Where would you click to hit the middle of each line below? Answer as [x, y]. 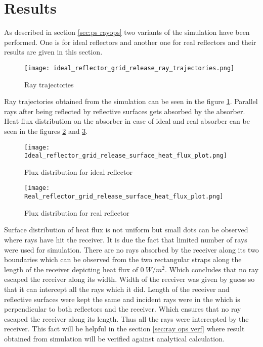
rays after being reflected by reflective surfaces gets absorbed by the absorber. [125, 111]
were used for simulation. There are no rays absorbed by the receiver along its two [131, 249]
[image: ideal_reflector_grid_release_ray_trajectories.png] [129, 68]
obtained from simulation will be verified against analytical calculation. [114, 338]
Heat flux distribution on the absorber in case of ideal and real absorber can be [127, 121]
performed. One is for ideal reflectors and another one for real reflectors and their [130, 42]
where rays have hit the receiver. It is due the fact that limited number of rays [126, 239]
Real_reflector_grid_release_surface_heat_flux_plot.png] [124, 197]
